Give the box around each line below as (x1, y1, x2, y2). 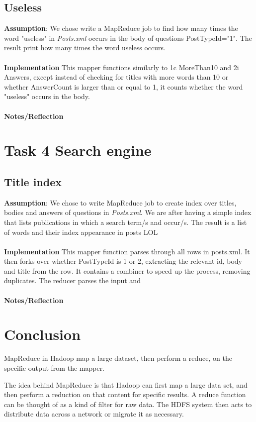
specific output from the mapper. (4, 362, 105, 373)
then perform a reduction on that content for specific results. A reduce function (4, 389, 246, 400)
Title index (4, 174, 62, 189)
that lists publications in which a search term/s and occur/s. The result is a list (4, 216, 247, 227)
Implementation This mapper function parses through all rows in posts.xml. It (4, 246, 250, 256)
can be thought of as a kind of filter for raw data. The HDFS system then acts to (4, 399, 252, 409)
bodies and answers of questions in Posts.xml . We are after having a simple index (4, 207, 252, 217)
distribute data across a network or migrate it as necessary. (4, 409, 184, 419)
